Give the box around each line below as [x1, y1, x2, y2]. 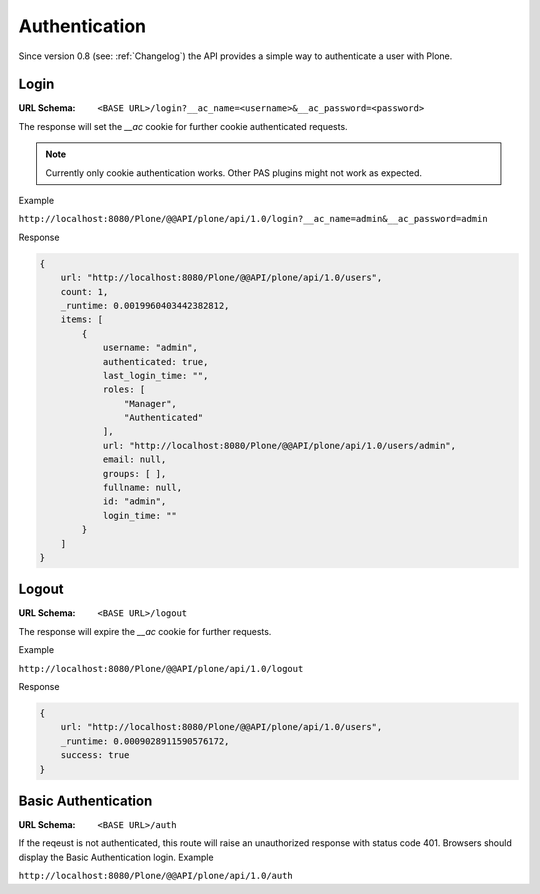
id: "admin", [102, 496, 167, 507]
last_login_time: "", [102, 370, 209, 381]
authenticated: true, [102, 356, 209, 367]
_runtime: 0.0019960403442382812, [60, 300, 230, 311]
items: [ [60, 314, 104, 325]
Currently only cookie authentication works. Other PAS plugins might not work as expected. [45, 166, 423, 179]
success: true [60, 750, 130, 761]
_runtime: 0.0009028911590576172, [60, 735, 230, 747]
